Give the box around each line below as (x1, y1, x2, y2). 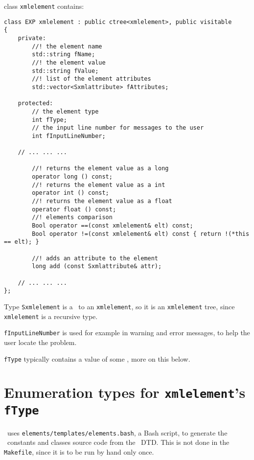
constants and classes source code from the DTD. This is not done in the (7, 437, 230, 447)
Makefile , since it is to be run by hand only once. (4, 447, 154, 457)
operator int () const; (32, 189, 109, 197)
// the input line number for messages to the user (32, 124, 204, 132)
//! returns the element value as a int (32, 181, 165, 188)
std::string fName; (32, 51, 95, 58)
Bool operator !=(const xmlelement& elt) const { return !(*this (32, 230, 250, 237)
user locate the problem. (4, 337, 77, 347)
